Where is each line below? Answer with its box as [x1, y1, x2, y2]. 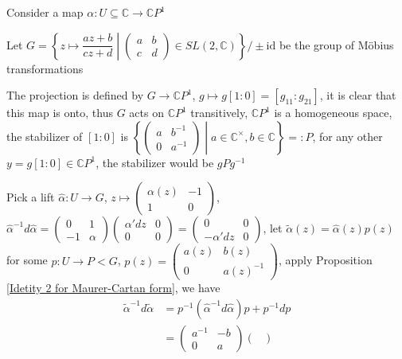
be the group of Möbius [279, 36, 394, 53]
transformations [6, 60, 84, 76]
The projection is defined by [6, 87, 144, 103]
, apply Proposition [278, 252, 373, 268]
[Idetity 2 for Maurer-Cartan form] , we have [6, 279, 221, 295]
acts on [129, 104, 164, 121]
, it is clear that [319, 87, 396, 103]
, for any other [312, 127, 383, 144]
